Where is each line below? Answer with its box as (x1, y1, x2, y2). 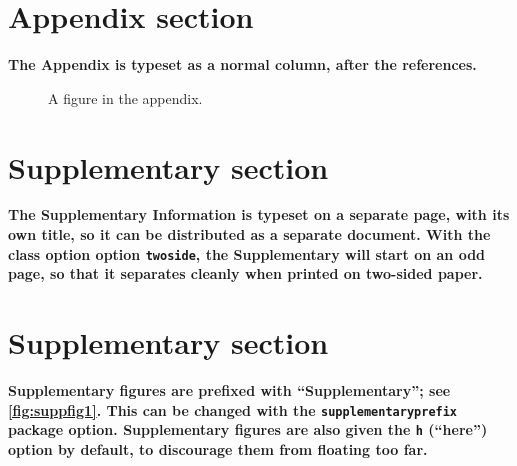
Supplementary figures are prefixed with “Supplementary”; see (8, 380, 451, 400)
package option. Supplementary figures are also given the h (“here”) (8, 419, 488, 440)
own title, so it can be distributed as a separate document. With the (8, 224, 491, 245)
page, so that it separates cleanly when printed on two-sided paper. (8, 263, 483, 284)
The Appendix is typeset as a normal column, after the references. (8, 54, 477, 75)
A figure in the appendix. (48, 87, 203, 108)
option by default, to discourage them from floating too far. (8, 438, 428, 459)
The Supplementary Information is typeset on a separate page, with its (8, 204, 510, 225)
